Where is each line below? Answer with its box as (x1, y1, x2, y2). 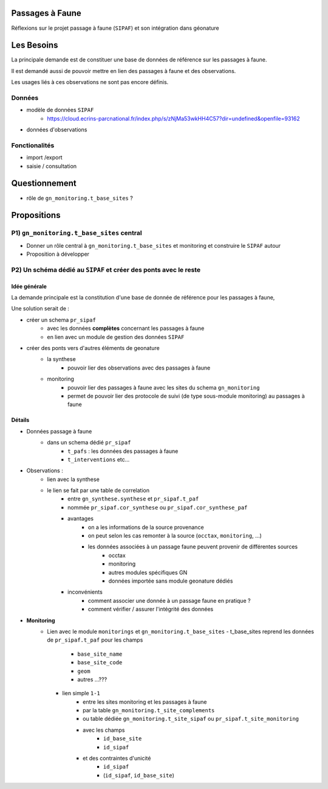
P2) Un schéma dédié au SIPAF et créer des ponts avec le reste (11, 265, 200, 274)
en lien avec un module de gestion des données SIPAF (47, 333, 185, 340)
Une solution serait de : (11, 305, 70, 312)
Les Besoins (11, 40, 58, 51)
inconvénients (67, 588, 103, 596)
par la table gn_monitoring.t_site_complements (83, 707, 215, 714)
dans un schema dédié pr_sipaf (47, 439, 131, 446)
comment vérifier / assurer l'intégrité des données (88, 606, 214, 613)
